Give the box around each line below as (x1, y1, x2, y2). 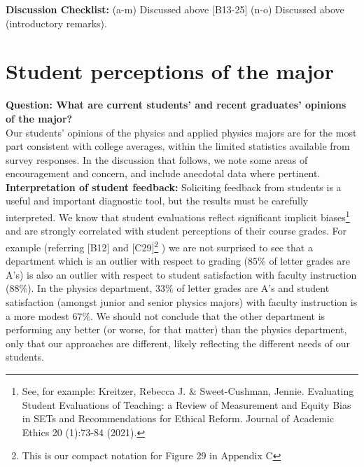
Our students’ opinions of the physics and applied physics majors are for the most (6, 125, 357, 139)
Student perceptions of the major (6, 57, 334, 85)
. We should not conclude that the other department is (90, 308, 325, 323)
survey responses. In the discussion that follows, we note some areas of (6, 152, 308, 167)
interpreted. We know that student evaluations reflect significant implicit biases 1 (6, 208, 350, 224)
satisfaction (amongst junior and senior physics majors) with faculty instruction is (6, 294, 358, 309)
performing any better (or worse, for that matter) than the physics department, (6, 322, 347, 337)
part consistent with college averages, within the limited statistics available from (6, 139, 350, 153)
